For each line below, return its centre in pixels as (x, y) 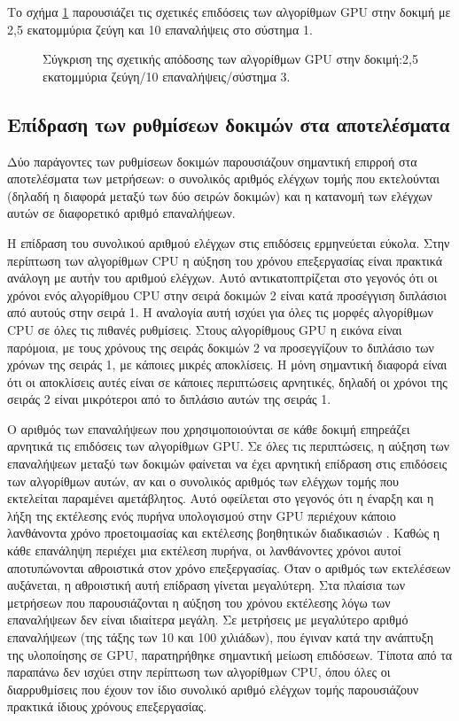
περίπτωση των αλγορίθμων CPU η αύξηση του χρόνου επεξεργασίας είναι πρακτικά (225, 260)
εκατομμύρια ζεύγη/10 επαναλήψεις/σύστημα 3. (167, 76)
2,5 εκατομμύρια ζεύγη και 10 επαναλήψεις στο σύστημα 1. (160, 29)
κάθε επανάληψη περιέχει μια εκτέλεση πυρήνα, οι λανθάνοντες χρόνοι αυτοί (204, 550)
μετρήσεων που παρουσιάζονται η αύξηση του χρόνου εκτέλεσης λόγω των (199, 602)
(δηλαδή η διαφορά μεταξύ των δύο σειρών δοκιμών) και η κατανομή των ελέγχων (220, 195)
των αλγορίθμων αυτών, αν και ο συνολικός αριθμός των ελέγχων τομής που (203, 481)
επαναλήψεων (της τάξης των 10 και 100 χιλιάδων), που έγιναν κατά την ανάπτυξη (220, 637)
